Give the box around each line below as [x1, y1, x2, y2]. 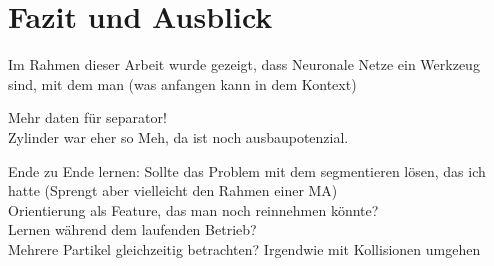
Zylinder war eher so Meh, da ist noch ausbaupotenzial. [8, 126, 349, 147]
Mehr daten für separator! [8, 107, 167, 128]
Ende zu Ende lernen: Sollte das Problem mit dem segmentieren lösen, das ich [8, 160, 486, 181]
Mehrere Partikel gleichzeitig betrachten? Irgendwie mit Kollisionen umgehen [8, 238, 481, 259]
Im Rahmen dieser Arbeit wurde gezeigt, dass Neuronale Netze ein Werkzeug [8, 54, 480, 75]
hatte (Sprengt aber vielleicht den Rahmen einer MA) [8, 180, 338, 201]
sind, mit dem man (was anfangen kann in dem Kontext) [8, 73, 357, 94]
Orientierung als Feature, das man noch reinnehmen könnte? [8, 199, 379, 220]
